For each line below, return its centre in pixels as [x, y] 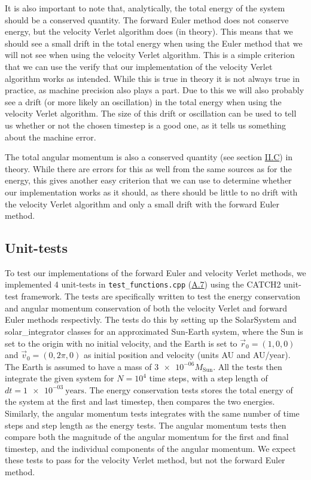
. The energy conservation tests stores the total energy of [188, 389]
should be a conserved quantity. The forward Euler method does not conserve [147, 19]
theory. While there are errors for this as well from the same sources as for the [148, 168]
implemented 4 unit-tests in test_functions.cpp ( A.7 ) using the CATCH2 [143, 284]
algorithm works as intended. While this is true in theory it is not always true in [152, 78]
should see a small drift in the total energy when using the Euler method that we [154, 43]
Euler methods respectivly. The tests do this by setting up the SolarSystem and [151, 320]
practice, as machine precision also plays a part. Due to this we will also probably [155, 90]
